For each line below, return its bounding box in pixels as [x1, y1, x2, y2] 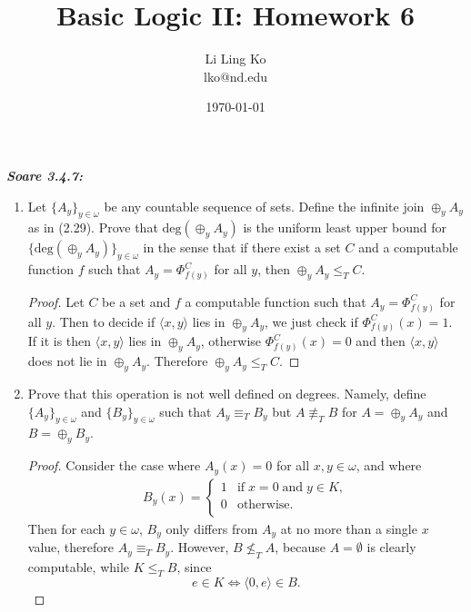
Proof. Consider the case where [27, 456, 201, 475]
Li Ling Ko [205, 49, 266, 68]
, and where [356, 456, 422, 475]
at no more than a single [280, 518, 417, 538]
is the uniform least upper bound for [243, 218, 446, 237]
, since [176, 557, 212, 576]
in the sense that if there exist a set [143, 238, 341, 257]
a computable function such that [185, 291, 366, 311]
